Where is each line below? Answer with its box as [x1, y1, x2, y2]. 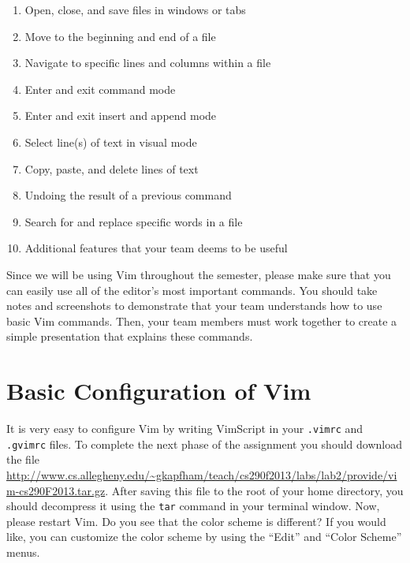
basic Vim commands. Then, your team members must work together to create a [6, 312, 397, 329]
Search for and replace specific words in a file [24, 213, 243, 229]
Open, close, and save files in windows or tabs [24, 2, 246, 17]
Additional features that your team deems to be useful [24, 240, 288, 256]
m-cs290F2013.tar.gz [6, 482, 106, 498]
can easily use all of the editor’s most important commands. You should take [6, 281, 378, 298]
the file [6, 451, 39, 468]
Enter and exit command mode [24, 80, 176, 97]
